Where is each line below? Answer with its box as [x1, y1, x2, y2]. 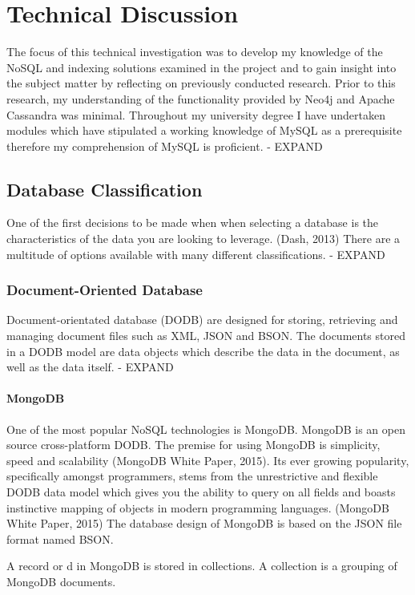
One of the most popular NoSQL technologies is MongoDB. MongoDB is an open [6, 420, 405, 437]
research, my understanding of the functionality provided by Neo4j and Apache [6, 90, 395, 107]
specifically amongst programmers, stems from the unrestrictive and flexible [6, 467, 378, 484]
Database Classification [6, 176, 203, 201]
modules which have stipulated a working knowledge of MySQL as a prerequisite [6, 122, 402, 139]
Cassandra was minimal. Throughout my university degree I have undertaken [6, 106, 386, 123]
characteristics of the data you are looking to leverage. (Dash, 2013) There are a [6, 230, 401, 247]
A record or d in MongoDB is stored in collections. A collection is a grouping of [6, 557, 397, 574]
